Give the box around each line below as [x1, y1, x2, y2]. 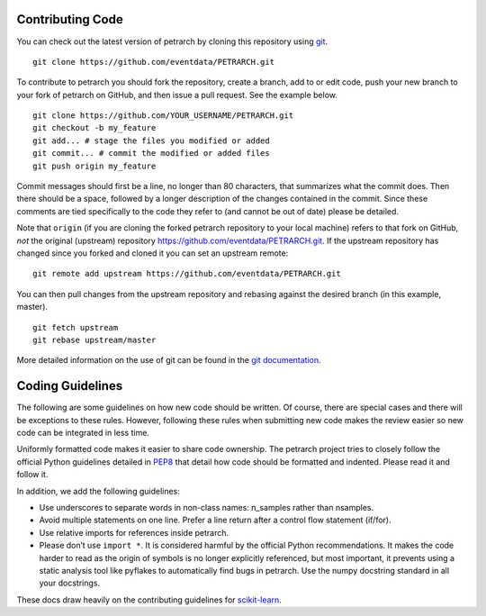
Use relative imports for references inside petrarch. [39, 527, 229, 538]
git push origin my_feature [32, 160, 157, 171]
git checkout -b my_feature [32, 122, 157, 133]
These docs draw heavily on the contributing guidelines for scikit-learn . [16, 594, 283, 605]
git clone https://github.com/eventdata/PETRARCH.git [32, 57, 274, 67]
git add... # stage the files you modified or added [32, 135, 270, 146]
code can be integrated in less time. [16, 428, 150, 439]
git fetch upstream [32, 322, 119, 332]
